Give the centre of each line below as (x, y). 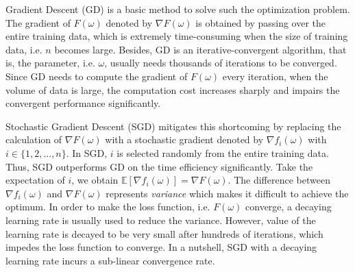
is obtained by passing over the (261, 22)
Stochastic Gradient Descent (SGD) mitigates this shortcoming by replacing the (173, 126)
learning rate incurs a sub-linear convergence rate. (110, 260)
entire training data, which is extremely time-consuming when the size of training (177, 36)
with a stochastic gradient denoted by (184, 139)
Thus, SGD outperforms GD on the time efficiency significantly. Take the (159, 166)
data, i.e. (24, 49)
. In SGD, (87, 152)
